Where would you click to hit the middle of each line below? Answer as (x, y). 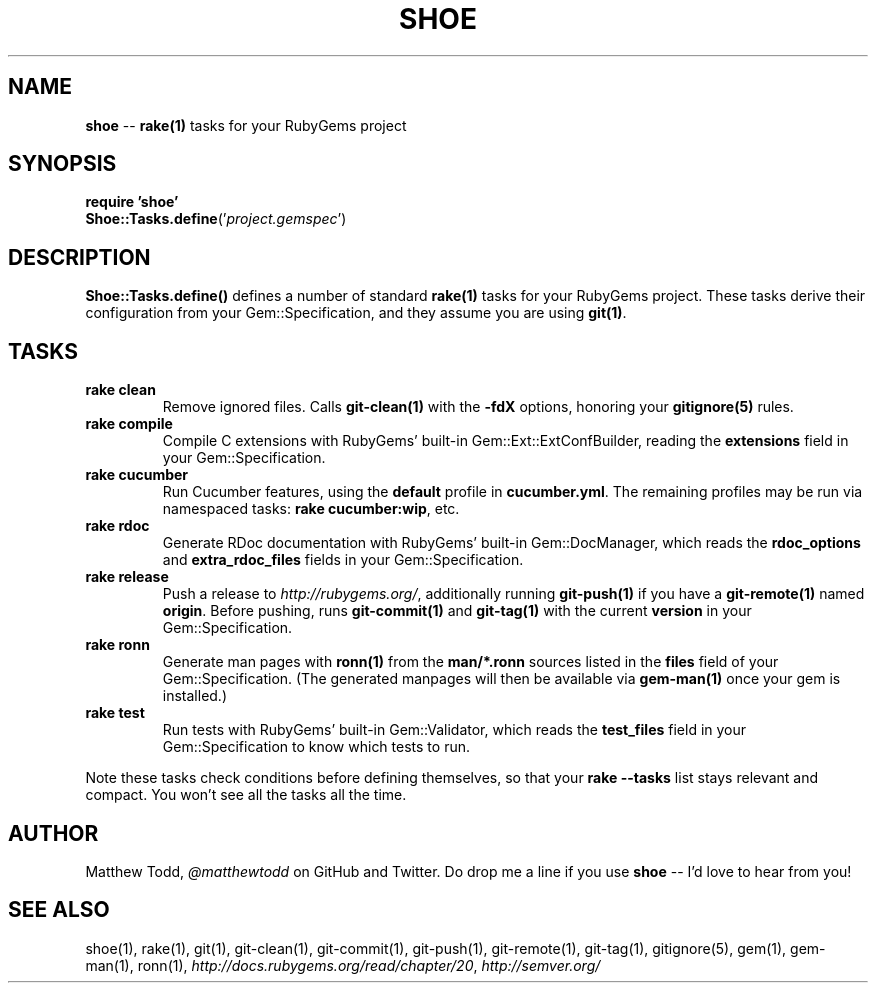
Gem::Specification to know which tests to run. (316, 747)
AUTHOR (53, 833)
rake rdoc (117, 526)
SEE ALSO (59, 910)
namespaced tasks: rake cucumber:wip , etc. (311, 509)
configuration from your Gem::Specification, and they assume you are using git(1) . (356, 313)
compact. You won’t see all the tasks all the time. (246, 795)
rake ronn (117, 645)
